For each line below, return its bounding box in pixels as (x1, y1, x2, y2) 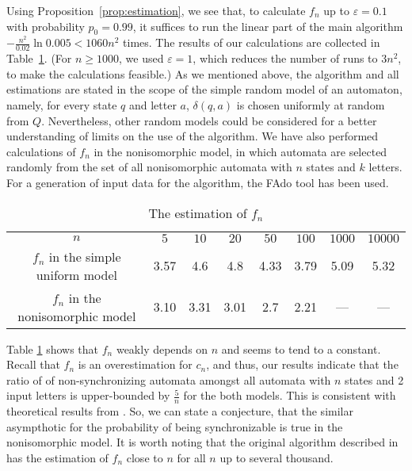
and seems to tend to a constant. (221, 340, 381, 357)
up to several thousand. (219, 449, 334, 465)
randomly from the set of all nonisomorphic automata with (6, 159, 292, 175)
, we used (119, 50, 164, 67)
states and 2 (345, 371, 404, 388)
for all (177, 449, 206, 465)
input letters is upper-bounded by (6, 387, 170, 404)
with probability (6, 17, 85, 34)
